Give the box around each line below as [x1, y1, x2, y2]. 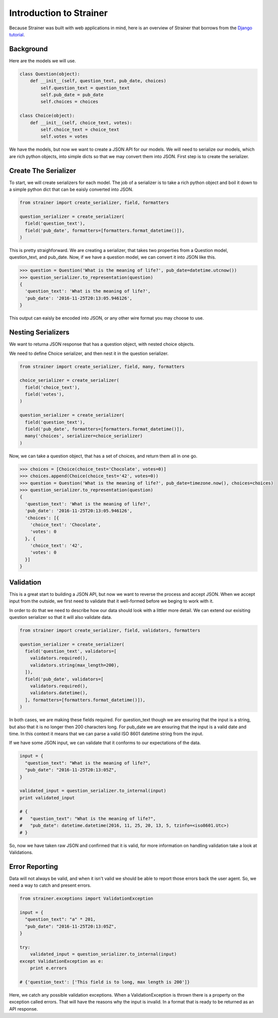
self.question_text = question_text [40, 85, 130, 90]
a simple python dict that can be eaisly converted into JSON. [9, 186, 134, 192]
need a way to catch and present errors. [9, 882, 91, 888]
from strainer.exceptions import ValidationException [19, 896, 153, 902]
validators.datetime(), [30, 690, 88, 696]
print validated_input [19, 795, 75, 800]
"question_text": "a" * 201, [25, 917, 96, 922]
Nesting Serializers [9, 328, 69, 337]
